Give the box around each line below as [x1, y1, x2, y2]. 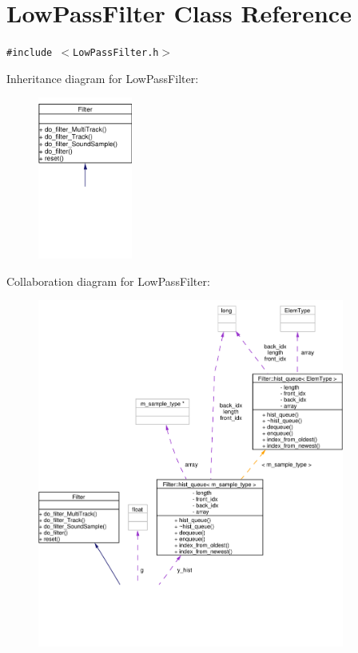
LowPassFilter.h [73, 47, 159, 59]
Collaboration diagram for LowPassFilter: [6, 272, 210, 289]
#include [6, 47, 53, 59]
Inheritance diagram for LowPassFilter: [6, 69, 199, 86]
